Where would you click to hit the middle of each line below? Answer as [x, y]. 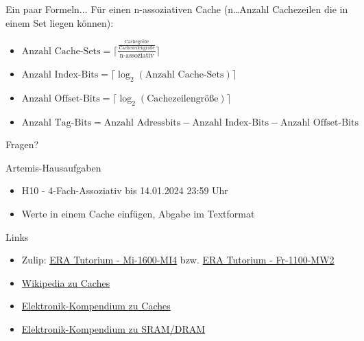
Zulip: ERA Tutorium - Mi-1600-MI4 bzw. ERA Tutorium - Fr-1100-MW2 [178, 260]
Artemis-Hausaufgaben [53, 167]
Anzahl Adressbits [142, 122]
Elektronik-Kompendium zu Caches [96, 306]
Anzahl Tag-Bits [57, 122]
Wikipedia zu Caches [66, 282]
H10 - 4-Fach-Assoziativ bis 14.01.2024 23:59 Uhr [125, 190]
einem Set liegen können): [60, 22]
